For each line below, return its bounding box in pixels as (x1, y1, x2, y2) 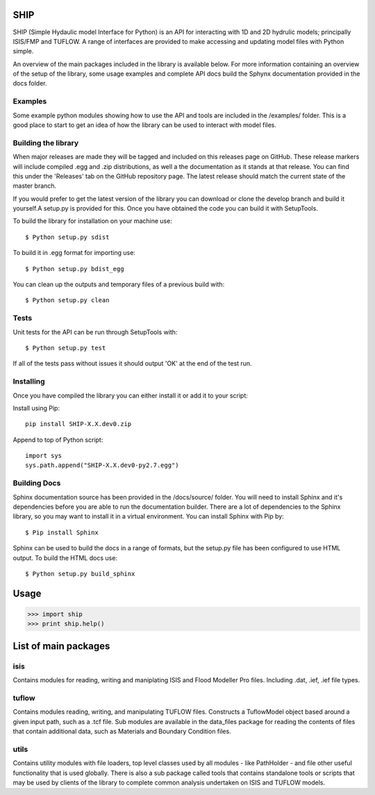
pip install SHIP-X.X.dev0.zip (25, 420, 132, 428)
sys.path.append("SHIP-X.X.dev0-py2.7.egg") (25, 461, 180, 469)
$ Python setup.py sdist (25, 233, 110, 241)
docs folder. (12, 79, 48, 88)
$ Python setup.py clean (25, 296, 110, 304)
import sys (25, 452, 62, 460)
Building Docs (12, 478, 61, 488)
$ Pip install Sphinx (25, 528, 99, 536)
